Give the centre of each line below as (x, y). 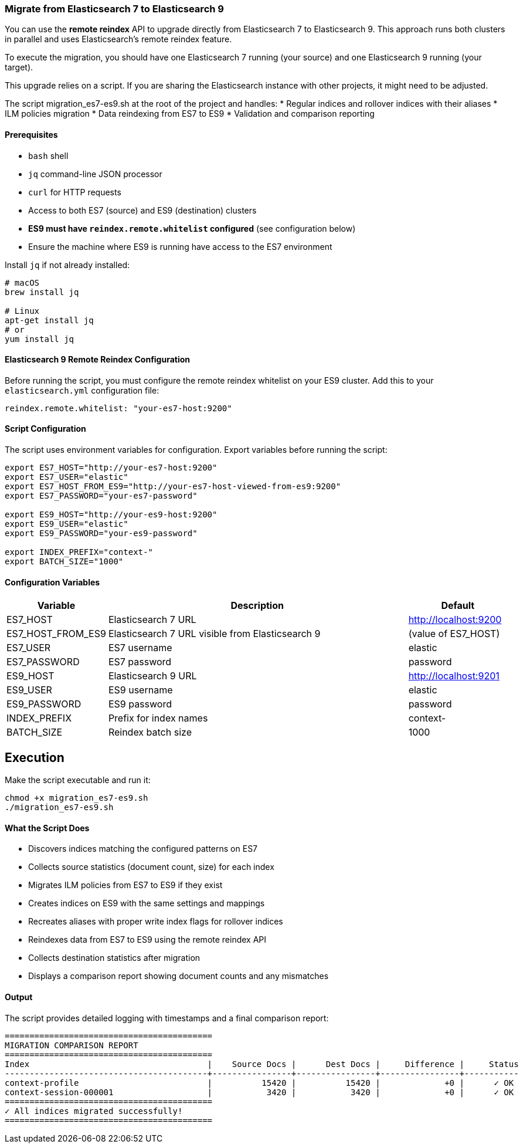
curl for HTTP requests (75, 192)
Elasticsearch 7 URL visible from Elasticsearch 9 (214, 634)
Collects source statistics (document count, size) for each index (151, 867)
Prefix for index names (158, 718)
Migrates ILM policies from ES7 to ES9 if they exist (125, 885)
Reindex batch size (150, 732)
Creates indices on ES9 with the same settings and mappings (147, 903)
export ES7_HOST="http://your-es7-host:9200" (111, 468)
